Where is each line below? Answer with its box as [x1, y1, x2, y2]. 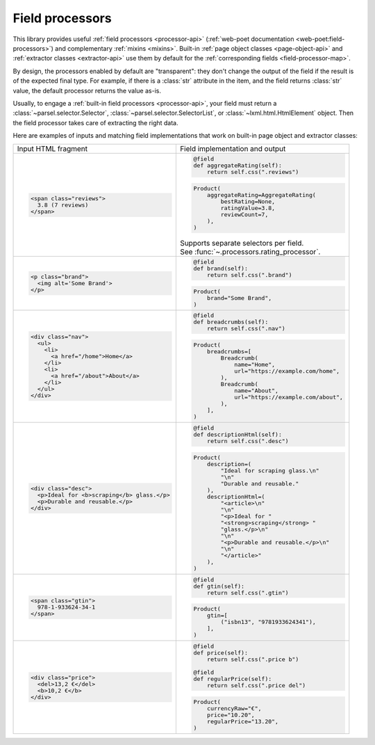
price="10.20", [207, 711, 255, 719]
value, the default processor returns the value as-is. [12, 86, 161, 95]
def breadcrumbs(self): [193, 319, 269, 326]
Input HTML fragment [17, 144, 88, 154]
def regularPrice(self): [193, 675, 272, 683]
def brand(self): [193, 264, 249, 272]
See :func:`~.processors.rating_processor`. [179, 247, 321, 257]
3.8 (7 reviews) [37, 201, 89, 209]
